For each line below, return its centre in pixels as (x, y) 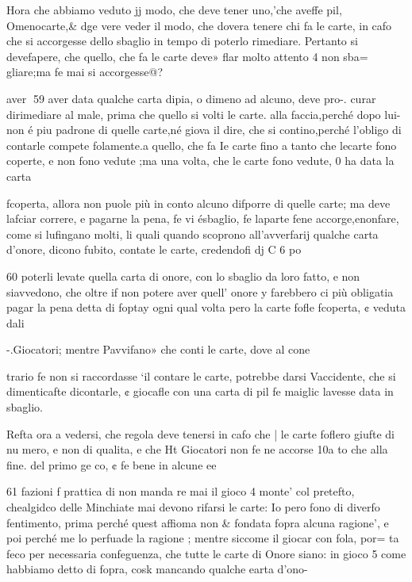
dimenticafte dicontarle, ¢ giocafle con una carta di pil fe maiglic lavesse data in (200, 391)
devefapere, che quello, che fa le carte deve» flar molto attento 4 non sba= (187, 56)
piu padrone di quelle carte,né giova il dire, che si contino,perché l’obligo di (219, 130)
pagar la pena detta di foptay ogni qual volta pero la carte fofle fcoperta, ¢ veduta (206, 307)
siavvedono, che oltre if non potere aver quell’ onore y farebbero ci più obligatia (200, 291)
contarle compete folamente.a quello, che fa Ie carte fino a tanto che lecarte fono (202, 145)
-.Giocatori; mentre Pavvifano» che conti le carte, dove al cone (158, 349)
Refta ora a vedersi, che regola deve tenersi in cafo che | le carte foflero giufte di (200, 433)
